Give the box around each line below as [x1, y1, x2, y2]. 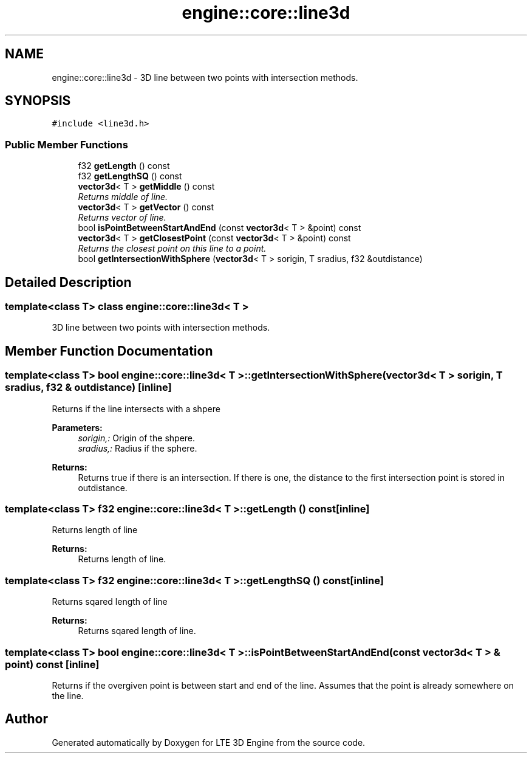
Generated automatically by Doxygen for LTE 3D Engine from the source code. [52, 737, 366, 748]
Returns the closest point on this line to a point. [78, 243, 267, 254]
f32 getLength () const [78, 160, 170, 171]
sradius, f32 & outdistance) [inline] [5, 381, 172, 394]
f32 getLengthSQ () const [78, 171, 182, 182]
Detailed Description [5, 274, 132, 290]
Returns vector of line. [78, 212, 166, 223]
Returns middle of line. [78, 191, 168, 202]
